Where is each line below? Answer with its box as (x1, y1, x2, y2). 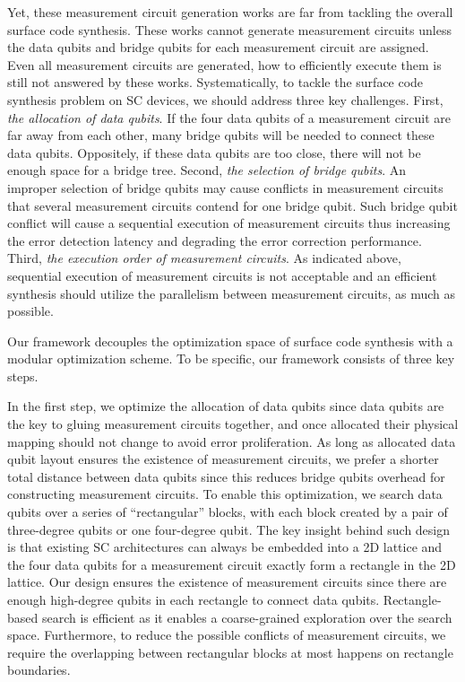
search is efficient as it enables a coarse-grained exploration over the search (41, 608, 452, 626)
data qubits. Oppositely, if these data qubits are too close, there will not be (7, 143, 421, 162)
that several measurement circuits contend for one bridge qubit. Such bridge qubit (7, 196, 458, 214)
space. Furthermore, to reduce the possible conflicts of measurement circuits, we (7, 625, 446, 644)
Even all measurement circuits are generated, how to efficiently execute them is (7, 55, 442, 74)
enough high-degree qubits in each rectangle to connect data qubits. (7, 590, 380, 608)
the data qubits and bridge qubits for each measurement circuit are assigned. (7, 38, 429, 57)
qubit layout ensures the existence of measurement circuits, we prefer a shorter (7, 450, 439, 468)
